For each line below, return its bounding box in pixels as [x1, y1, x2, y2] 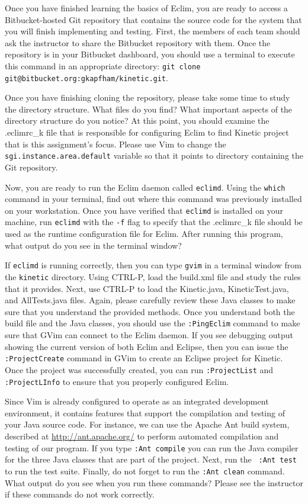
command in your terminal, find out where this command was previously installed [5, 192, 302, 205]
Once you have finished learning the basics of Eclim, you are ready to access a [5, 2, 288, 14]
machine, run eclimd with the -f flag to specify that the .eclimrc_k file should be [5, 216, 303, 228]
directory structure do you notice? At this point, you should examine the [5, 114, 269, 127]
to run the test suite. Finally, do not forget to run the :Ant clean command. [5, 464, 285, 477]
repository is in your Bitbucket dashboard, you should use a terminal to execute [5, 48, 295, 60]
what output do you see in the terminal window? [5, 239, 182, 251]
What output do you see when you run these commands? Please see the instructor [5, 476, 303, 489]
